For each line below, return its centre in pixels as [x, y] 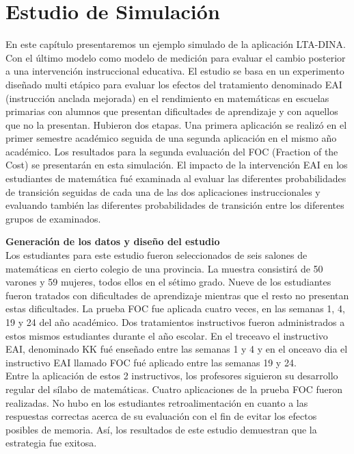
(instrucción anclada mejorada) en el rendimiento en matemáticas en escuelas [167, 98]
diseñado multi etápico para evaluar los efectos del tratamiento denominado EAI [174, 84]
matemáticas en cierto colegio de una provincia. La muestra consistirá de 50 [164, 268]
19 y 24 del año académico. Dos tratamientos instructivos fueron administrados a [175, 322]
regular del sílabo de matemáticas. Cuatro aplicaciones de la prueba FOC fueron [174, 389]
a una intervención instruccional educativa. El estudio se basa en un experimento [175, 71]
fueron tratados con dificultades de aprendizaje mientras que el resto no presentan [177, 295]
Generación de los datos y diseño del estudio [113, 241]
